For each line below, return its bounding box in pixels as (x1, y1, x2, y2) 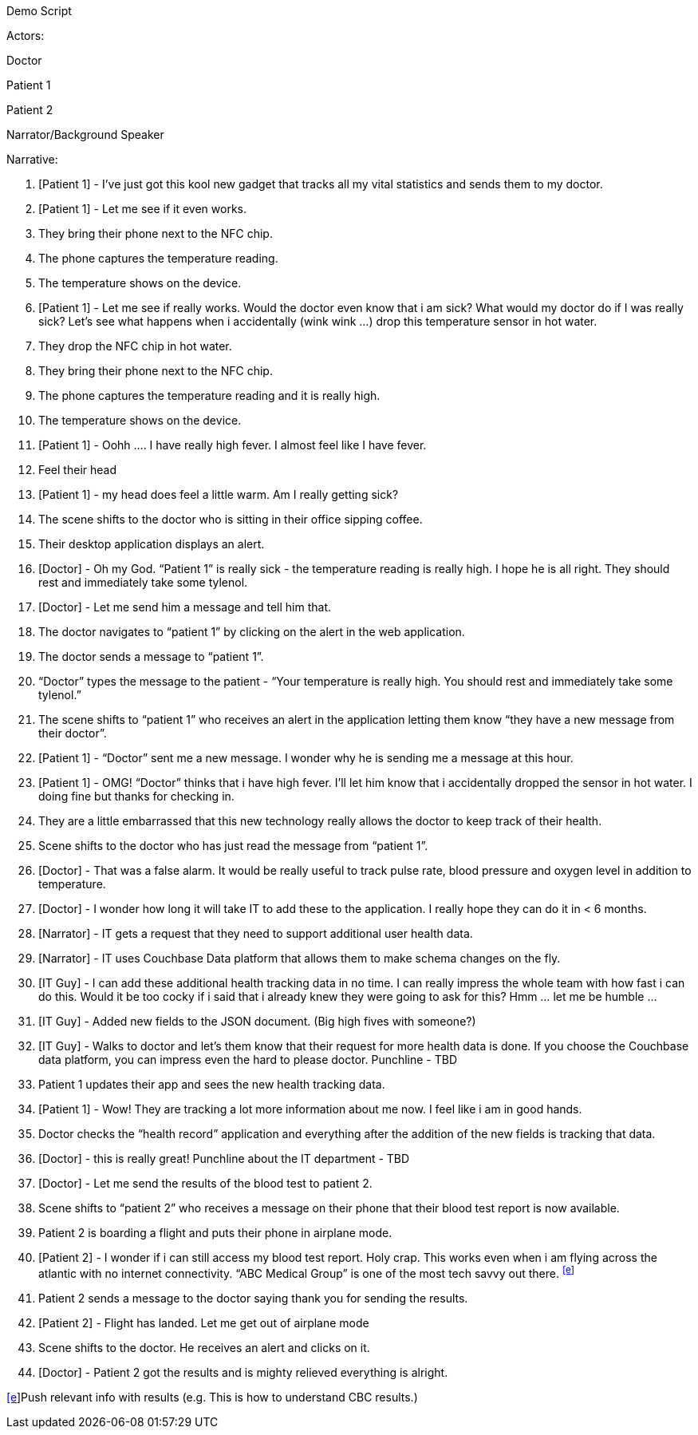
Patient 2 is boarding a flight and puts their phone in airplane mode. (38, 1226, 392, 1239)
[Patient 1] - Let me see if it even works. (38, 202, 247, 215)
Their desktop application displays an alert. (38, 537, 265, 551)
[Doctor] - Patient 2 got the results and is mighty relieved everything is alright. (38, 1365, 448, 1379)
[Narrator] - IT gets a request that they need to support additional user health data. (38, 927, 473, 940)
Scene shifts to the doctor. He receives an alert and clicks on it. (38, 1340, 370, 1354)
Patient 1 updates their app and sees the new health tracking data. (38, 1077, 385, 1091)
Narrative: (6, 152, 58, 166)
